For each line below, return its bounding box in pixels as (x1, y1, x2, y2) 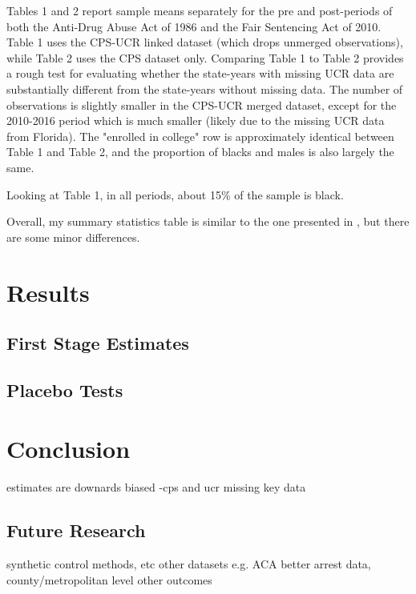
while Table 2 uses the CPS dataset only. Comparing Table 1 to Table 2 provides (6, 49, 404, 66)
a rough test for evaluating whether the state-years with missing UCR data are (6, 65, 394, 82)
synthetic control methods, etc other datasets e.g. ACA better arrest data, (6, 556, 371, 572)
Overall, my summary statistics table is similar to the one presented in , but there (6, 213, 410, 230)
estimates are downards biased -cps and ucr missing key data (6, 479, 306, 496)
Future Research (6, 518, 146, 543)
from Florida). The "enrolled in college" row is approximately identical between (6, 127, 394, 144)
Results (6, 275, 90, 308)
